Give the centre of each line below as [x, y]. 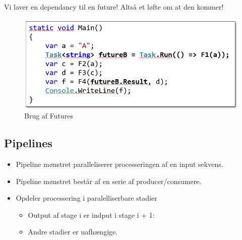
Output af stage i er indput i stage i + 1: [91, 215]
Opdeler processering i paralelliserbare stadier [86, 198]
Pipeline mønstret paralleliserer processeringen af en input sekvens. [119, 164]
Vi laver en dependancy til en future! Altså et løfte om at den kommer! [114, 7]
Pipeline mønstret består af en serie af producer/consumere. [109, 181]
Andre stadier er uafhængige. [73, 232]
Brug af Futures [49, 116]
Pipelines [28, 143]
